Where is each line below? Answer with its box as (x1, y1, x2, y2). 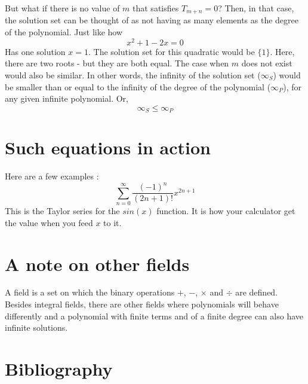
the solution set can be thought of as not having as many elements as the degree (5, 14, 299, 26)
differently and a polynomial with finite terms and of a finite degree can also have (5, 309, 303, 322)
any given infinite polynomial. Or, (5, 92, 128, 105)
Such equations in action (5, 135, 211, 160)
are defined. (235, 286, 278, 298)
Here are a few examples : (5, 170, 99, 182)
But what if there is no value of (5, 2, 120, 14)
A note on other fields (5, 251, 190, 276)
